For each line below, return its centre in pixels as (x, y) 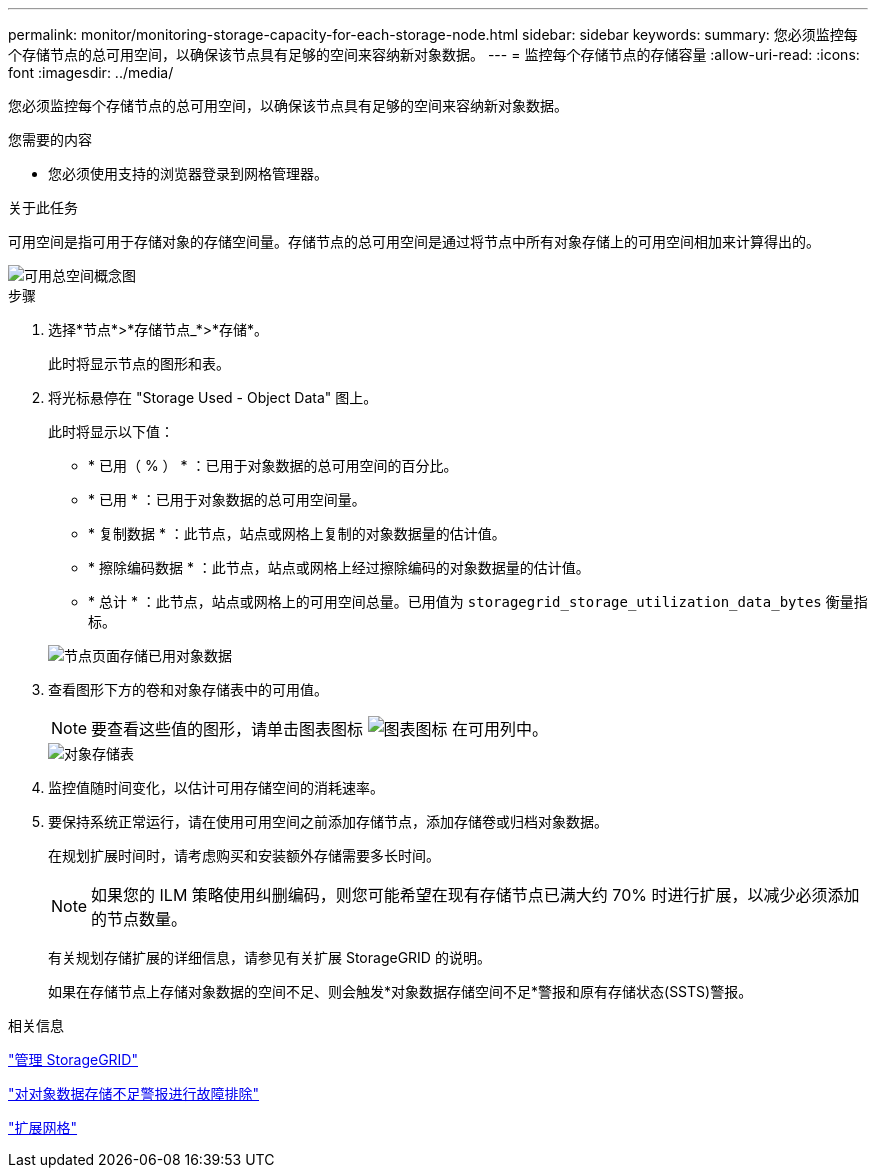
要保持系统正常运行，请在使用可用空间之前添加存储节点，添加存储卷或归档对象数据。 (328, 821)
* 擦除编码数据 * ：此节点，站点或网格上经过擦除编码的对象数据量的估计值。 (339, 567)
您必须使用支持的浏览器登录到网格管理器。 (188, 173)
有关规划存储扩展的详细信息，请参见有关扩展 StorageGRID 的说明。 (269, 957)
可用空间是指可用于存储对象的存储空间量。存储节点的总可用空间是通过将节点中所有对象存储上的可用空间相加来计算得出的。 (414, 241)
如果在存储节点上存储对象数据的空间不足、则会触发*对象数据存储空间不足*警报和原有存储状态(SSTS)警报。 (400, 991)
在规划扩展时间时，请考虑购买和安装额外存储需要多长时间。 (244, 855)
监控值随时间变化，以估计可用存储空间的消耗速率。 (216, 787)
